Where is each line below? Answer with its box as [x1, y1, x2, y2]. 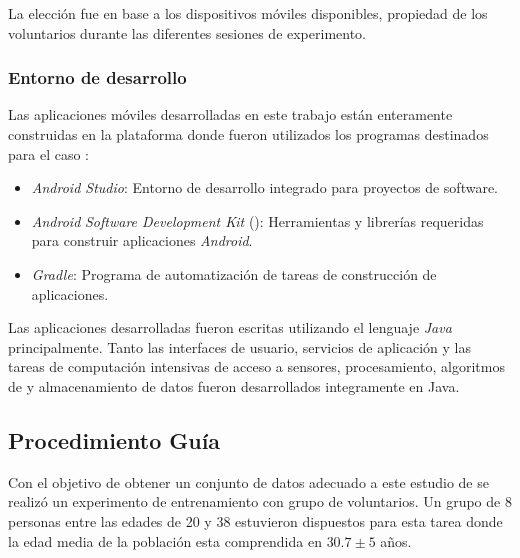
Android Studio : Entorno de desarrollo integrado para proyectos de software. [31, 177, 499, 198]
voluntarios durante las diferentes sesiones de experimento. [8, 22, 366, 43]
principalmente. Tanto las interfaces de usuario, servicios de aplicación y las [8, 336, 471, 357]
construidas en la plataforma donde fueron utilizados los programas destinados [8, 124, 489, 144]
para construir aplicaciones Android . [31, 230, 253, 251]
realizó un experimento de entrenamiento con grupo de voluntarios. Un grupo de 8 [8, 491, 512, 512]
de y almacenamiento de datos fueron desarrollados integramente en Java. [8, 375, 460, 396]
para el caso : [8, 143, 90, 164]
